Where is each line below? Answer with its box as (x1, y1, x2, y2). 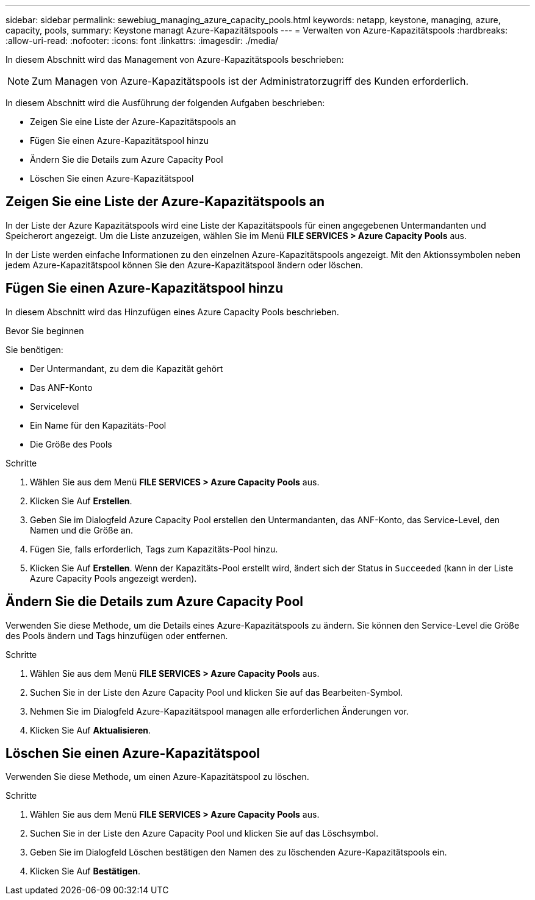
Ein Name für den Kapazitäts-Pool (30, 420, 167, 430)
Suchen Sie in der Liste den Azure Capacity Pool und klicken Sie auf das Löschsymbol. (30, 828, 379, 839)
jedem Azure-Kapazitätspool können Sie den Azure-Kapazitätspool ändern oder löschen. (5, 259, 364, 270)
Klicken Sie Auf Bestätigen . (30, 866, 141, 877)
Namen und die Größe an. (30, 524, 133, 535)
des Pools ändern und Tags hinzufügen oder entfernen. (5, 630, 228, 641)
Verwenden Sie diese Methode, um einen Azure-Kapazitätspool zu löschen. (5, 771, 309, 782)
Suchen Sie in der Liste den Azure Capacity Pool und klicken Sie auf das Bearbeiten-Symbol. (30, 687, 403, 698)
